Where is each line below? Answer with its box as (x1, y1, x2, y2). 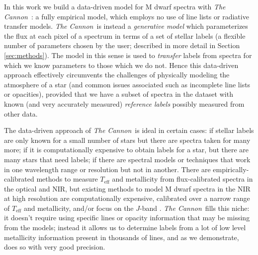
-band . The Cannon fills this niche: (140, 202, 250, 213)
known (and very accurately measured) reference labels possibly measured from (4, 98, 245, 109)
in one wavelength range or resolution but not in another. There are (4, 164, 211, 174)
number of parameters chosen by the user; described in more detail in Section (4, 40, 240, 51)
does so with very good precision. (4, 242, 105, 252)
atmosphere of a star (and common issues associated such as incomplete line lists (4, 79, 251, 89)
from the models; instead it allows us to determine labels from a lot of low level (4, 222, 246, 233)
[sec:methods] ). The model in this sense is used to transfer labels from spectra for (4, 50, 252, 60)
